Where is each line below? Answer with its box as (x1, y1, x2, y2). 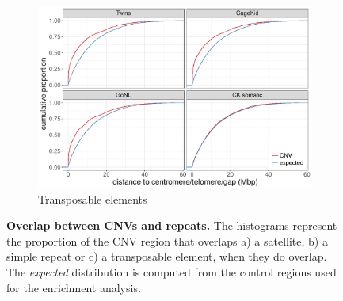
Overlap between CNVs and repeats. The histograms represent (6, 217, 337, 234)
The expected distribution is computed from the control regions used (6, 264, 337, 280)
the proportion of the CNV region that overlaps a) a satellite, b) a (6, 232, 328, 249)
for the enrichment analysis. (6, 279, 141, 295)
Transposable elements (38, 190, 147, 207)
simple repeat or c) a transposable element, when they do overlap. (6, 248, 327, 265)
